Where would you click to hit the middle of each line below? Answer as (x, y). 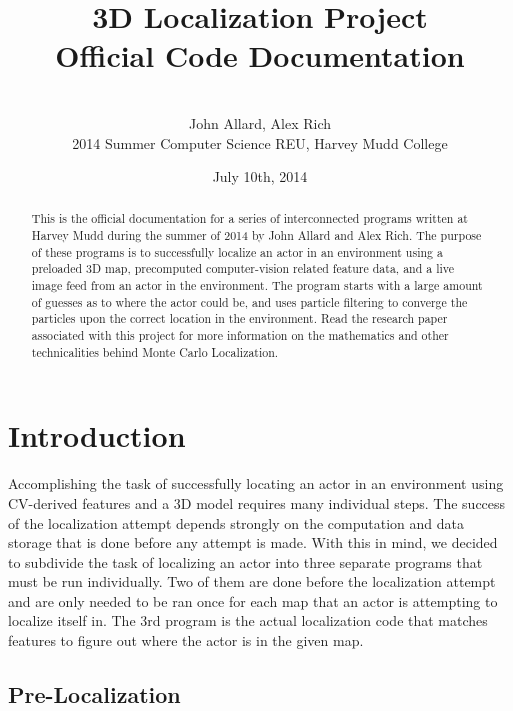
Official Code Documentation (260, 55)
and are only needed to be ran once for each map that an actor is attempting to (253, 600)
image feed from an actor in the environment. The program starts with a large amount (257, 285)
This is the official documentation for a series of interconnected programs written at (249, 218)
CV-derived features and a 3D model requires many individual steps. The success (257, 502)
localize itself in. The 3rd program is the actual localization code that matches (248, 620)
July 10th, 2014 (260, 176)
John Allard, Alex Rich (259, 122)
